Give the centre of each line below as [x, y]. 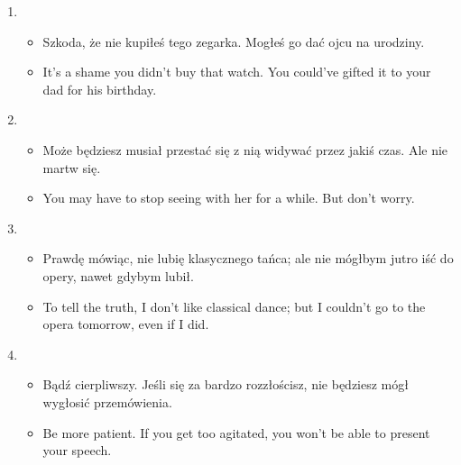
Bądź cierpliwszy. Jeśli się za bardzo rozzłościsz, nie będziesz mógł [226, 384]
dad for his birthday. [100, 89]
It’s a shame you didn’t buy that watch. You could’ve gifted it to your [237, 72]
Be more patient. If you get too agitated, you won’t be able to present [236, 432]
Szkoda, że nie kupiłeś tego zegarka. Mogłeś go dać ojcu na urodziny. [234, 41]
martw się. [72, 167]
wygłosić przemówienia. [107, 401]
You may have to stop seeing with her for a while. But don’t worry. [229, 198]
